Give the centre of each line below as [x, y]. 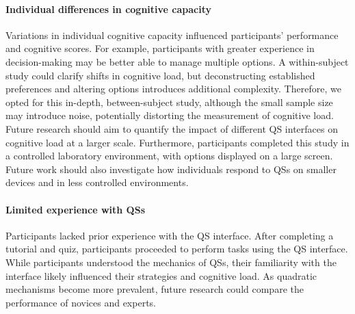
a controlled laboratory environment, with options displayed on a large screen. [169, 156]
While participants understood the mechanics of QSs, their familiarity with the [171, 262]
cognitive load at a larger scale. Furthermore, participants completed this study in [177, 142]
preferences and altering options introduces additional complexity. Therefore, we [173, 89]
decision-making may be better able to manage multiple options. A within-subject [177, 61]
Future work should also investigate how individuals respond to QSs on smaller [171, 169]
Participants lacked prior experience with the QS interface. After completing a [170, 235]
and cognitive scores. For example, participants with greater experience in [160, 48]
